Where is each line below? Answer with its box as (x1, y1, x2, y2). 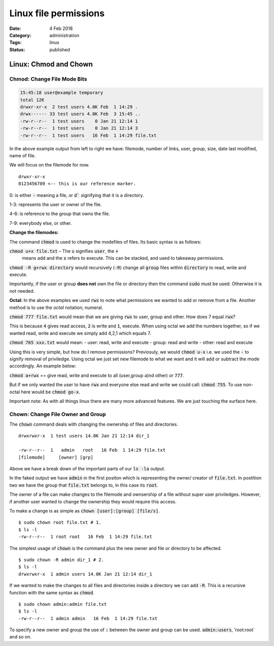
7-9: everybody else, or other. (9, 220, 72, 226)
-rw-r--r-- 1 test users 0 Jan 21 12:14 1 (20, 118, 138, 124)
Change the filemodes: (9, 229, 59, 235)
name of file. (9, 153, 36, 158)
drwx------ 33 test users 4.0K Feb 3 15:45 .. (20, 111, 141, 117)
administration (49, 32, 80, 38)
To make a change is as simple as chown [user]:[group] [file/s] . (9, 507, 160, 514)
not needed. (9, 288, 35, 294)
